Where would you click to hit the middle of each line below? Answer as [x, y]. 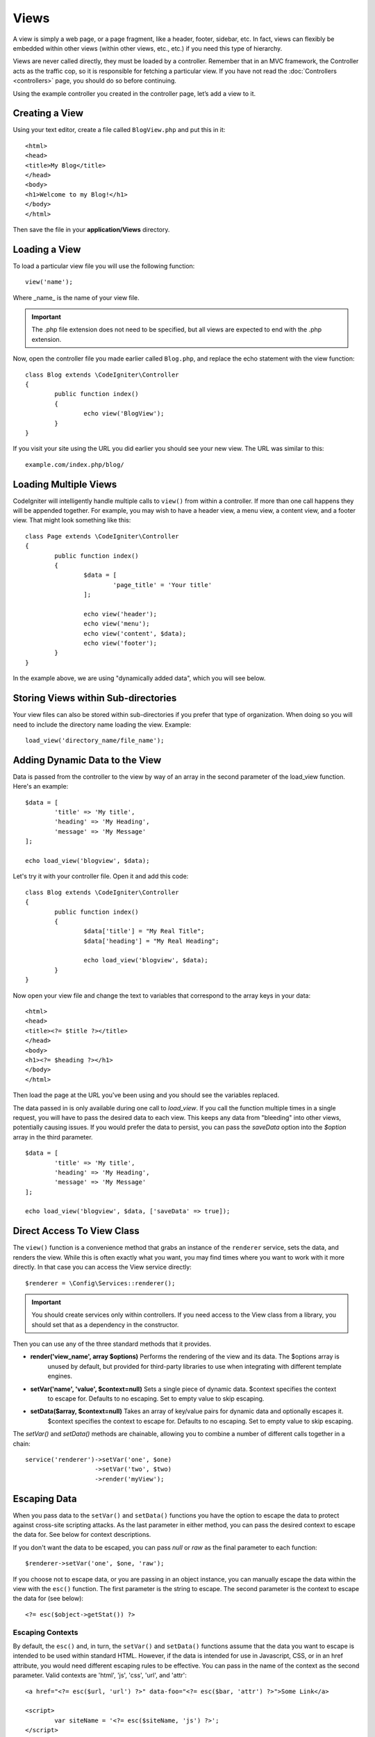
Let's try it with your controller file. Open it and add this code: [101, 876]
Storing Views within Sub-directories [95, 698]
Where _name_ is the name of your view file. [76, 297]
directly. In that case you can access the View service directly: [102, 1267]
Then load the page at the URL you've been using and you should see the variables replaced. [146, 1095]
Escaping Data [45, 1498]
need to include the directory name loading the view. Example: [102, 724]
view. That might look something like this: [72, 520]
